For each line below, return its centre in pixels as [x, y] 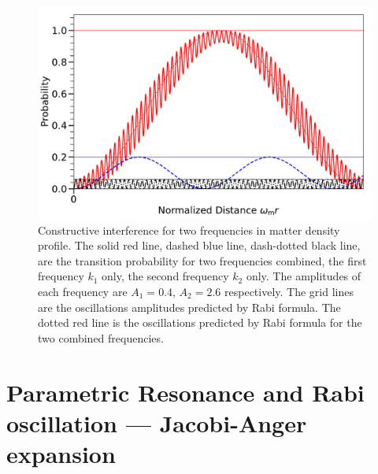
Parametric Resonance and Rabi [185, 392]
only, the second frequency [165, 276]
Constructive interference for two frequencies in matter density [189, 230]
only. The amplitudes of [304, 276]
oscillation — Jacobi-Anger [157, 422]
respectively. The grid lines [289, 291]
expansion [61, 453]
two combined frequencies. [101, 337]
